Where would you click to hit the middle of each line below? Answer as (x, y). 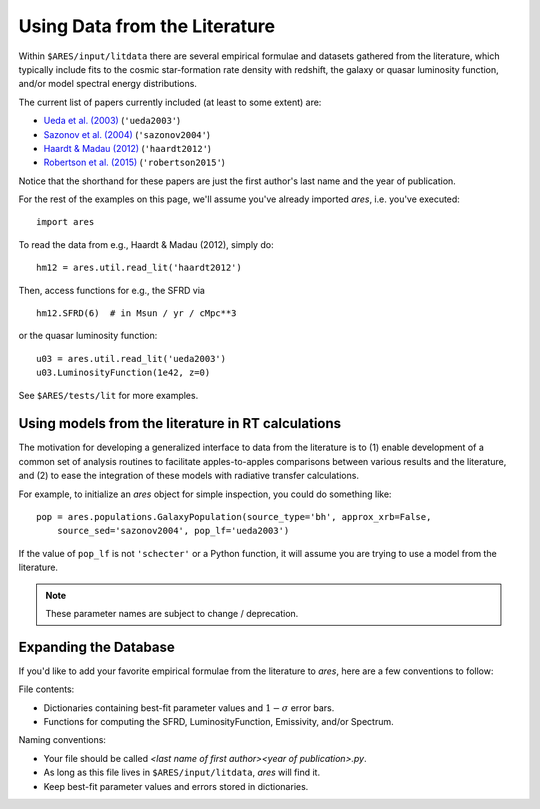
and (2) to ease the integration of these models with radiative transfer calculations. (189, 476)
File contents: (46, 689)
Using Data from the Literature (146, 26)
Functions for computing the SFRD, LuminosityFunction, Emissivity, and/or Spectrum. (218, 722)
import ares (65, 222)
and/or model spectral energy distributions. (107, 84)
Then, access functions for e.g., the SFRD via (111, 290)
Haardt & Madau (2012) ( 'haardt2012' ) (127, 148)
